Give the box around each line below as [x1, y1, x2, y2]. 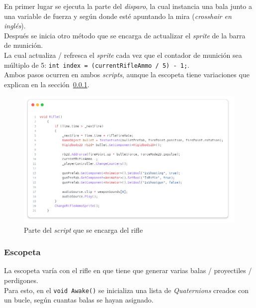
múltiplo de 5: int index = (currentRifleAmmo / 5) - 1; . [4, 59, 189, 70]
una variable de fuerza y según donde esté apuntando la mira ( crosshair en [4, 10, 232, 21]
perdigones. [4, 275, 38, 285]
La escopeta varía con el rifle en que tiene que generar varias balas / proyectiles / [4, 265, 252, 276]
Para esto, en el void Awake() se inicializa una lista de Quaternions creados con [4, 285, 249, 295]
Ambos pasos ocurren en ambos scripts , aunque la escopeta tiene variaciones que [4, 69, 250, 80]
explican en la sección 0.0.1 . [4, 79, 89, 89]
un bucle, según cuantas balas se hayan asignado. [4, 295, 154, 305]
